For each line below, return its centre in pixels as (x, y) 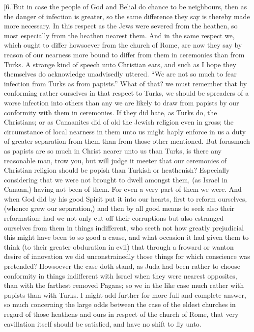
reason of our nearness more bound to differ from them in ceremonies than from (124, 54)
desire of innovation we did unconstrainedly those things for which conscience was (127, 256)
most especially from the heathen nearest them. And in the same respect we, (119, 35)
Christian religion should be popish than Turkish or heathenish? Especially (117, 170)
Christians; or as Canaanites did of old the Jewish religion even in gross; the (119, 122)
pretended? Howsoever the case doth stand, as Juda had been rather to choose (122, 266)
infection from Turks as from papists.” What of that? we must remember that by (126, 83)
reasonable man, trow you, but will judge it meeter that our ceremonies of (115, 160)
